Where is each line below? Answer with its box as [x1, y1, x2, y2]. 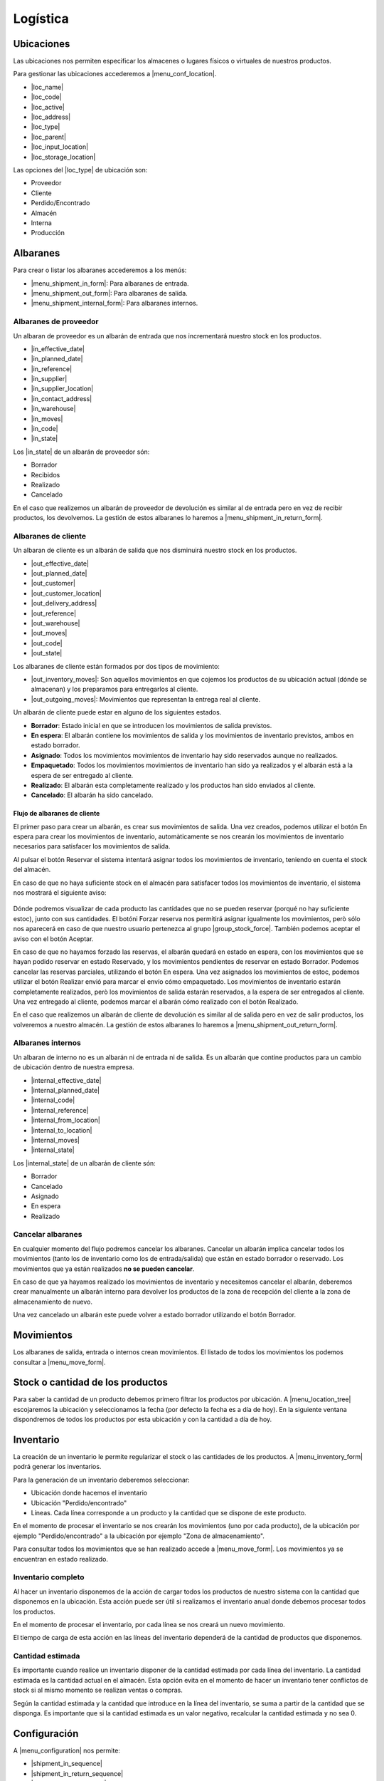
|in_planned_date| [31, 355, 83, 363]
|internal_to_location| [31, 1126, 92, 1134]
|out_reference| [31, 609, 77, 618]
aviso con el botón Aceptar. [13, 934, 94, 943]
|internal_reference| [31, 1106, 89, 1114]
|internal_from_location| [31, 1116, 101, 1125]
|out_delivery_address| [31, 599, 97, 608]
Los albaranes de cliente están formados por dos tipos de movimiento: [13, 662, 220, 670]
